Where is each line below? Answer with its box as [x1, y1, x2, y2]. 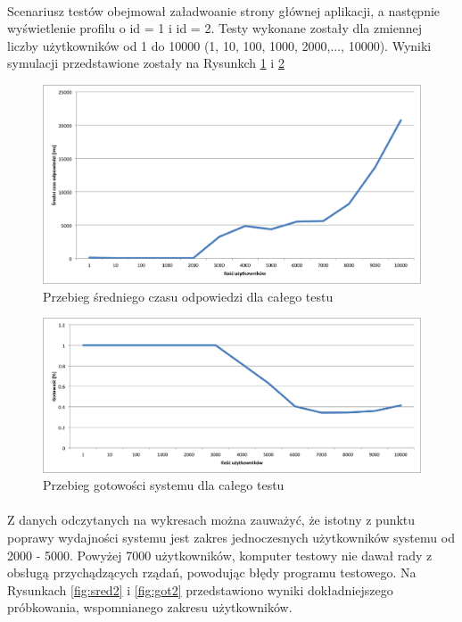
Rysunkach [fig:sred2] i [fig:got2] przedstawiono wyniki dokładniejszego [7, 580, 393, 599]
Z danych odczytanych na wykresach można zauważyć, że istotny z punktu [7, 510, 416, 529]
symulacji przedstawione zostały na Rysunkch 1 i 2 [7, 54, 285, 72]
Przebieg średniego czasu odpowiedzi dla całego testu [43, 286, 334, 305]
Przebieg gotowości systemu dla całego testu [43, 476, 285, 494]
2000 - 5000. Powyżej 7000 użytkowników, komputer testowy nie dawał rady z [7, 545, 433, 564]
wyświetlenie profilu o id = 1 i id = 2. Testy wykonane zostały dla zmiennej [7, 19, 423, 37]
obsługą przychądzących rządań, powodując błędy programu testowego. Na [7, 563, 417, 582]
